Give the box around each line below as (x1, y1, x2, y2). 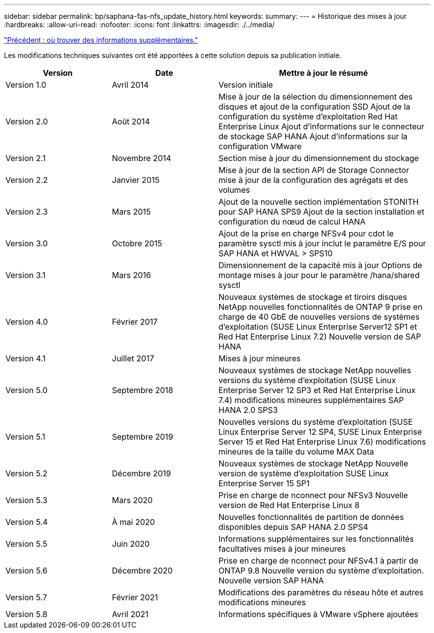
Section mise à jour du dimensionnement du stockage (218, 153, 419, 163)
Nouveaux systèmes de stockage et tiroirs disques (218, 292, 407, 302)
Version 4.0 (5, 317, 48, 327)
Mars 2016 (112, 270, 151, 280)
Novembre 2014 (112, 153, 171, 163)
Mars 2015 (112, 207, 151, 217)
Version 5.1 (5, 432, 46, 442)
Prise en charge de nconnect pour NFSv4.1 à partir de (218, 556, 419, 566)
